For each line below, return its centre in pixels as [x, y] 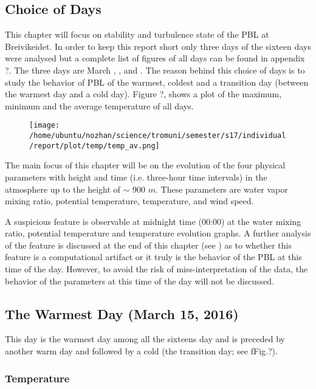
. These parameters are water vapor [222, 189]
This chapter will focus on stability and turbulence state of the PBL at [137, 34]
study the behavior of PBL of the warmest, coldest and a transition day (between [157, 82]
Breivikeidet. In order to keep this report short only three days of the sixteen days [158, 46]
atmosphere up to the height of [63, 189]
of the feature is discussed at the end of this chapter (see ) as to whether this [149, 245]
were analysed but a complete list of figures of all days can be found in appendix [155, 58]
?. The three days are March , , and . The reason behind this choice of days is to [155, 70]
